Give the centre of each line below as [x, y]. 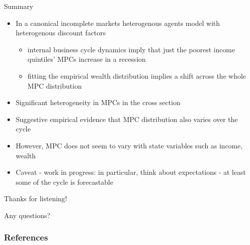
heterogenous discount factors [61, 33]
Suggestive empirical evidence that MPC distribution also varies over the [127, 119]
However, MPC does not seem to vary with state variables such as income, [129, 145]
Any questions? [27, 215]
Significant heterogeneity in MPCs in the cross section [98, 102]
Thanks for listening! [36, 198]
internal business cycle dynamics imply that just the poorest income [131, 49]
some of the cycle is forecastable [64, 182]
